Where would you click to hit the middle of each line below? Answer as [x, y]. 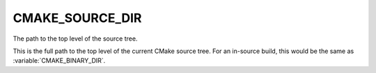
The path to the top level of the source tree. [75, 39]
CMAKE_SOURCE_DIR [77, 18]
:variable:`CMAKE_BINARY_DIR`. [59, 61]
